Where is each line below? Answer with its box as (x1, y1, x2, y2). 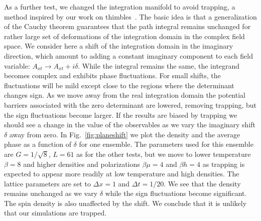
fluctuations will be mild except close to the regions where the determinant (4, 80, 234, 90)
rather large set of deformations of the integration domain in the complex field (4, 31, 245, 41)
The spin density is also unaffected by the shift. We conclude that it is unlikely (4, 197, 247, 208)
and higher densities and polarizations (23, 158, 140, 169)
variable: (4, 60, 30, 71)
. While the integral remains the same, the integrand (78, 60, 240, 71)
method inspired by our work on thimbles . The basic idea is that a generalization (4, 11, 257, 22)
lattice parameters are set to (4, 178, 91, 188)
